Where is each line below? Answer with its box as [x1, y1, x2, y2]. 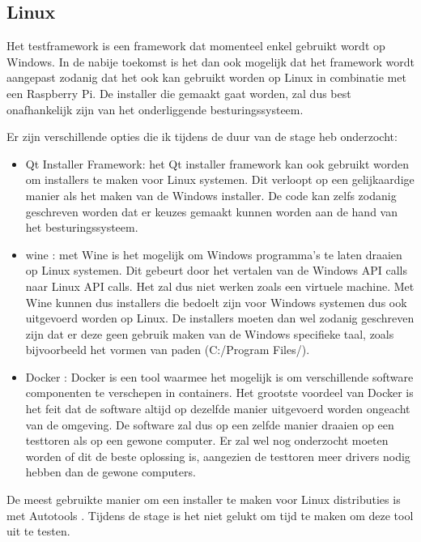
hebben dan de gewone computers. [25, 463, 196, 480]
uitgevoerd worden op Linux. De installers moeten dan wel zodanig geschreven [25, 309, 415, 326]
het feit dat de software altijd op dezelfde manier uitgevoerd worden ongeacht [25, 400, 410, 417]
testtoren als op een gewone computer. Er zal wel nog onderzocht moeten [25, 432, 389, 449]
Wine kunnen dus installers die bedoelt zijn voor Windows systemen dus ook [25, 293, 407, 310]
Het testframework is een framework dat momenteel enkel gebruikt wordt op [6, 37, 385, 54]
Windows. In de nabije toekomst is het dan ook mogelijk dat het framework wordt [6, 53, 415, 70]
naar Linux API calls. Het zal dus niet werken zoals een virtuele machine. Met [25, 277, 415, 294]
